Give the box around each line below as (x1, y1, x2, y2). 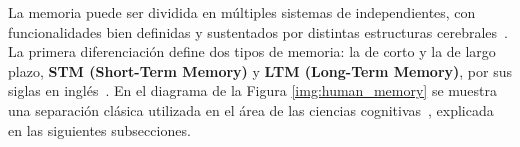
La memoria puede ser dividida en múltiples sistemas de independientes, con (8, 2, 476, 22)
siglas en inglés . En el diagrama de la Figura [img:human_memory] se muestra (8, 80, 497, 101)
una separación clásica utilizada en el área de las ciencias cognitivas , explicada (8, 99, 494, 120)
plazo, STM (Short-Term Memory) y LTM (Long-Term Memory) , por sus (8, 60, 513, 81)
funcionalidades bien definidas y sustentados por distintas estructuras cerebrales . (8, 21, 508, 42)
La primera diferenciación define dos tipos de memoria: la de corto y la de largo (8, 41, 496, 62)
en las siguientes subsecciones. (8, 119, 191, 140)
